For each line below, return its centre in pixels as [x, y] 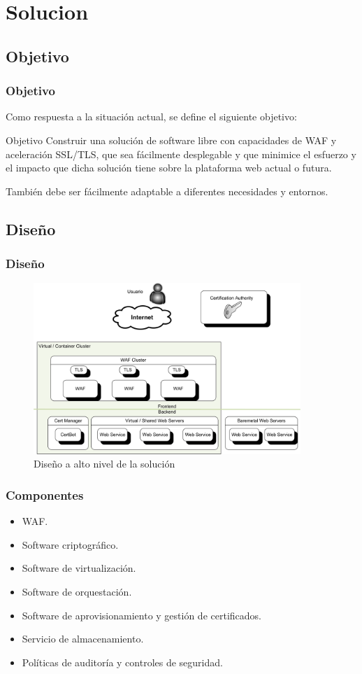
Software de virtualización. [79, 568]
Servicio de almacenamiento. [83, 639]
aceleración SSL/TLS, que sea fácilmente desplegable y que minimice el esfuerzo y [181, 154]
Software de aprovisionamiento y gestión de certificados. [142, 615]
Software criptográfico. [70, 544]
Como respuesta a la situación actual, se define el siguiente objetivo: [151, 117]
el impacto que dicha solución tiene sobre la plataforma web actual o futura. [169, 168]
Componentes [45, 494]
